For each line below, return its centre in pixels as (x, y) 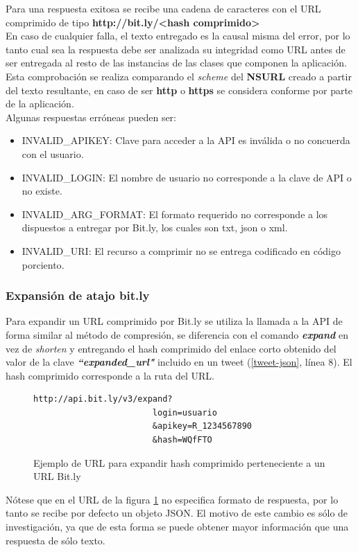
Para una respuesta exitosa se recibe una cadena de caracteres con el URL (163, 8)
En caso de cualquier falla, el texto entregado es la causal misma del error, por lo (178, 36)
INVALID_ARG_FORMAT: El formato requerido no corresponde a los (175, 214)
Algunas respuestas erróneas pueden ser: (91, 117)
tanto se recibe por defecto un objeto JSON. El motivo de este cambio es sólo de (177, 513)
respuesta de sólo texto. (56, 540)
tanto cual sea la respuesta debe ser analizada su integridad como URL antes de (176, 49)
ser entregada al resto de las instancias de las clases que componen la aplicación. (176, 63)
